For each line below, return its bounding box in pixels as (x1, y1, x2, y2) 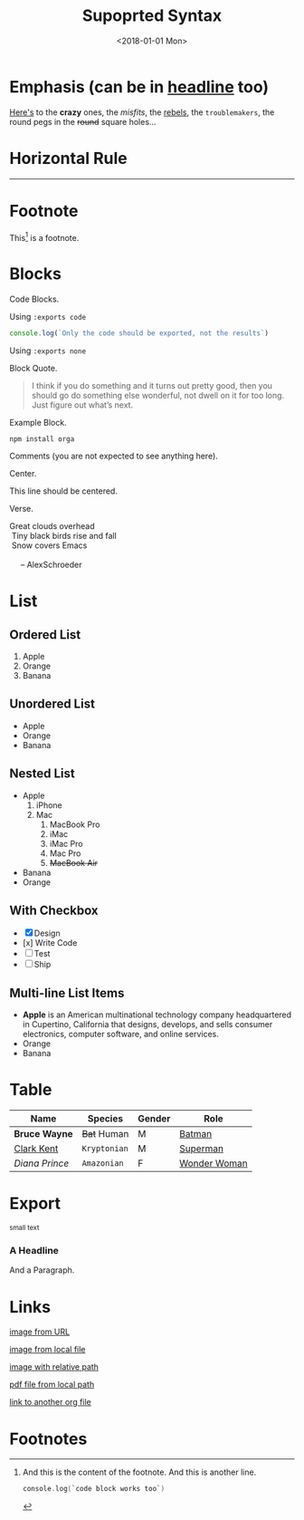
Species (87, 1112, 124, 1125)
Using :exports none (9, 345, 87, 356)
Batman (179, 1128, 213, 1140)
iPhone (35, 799, 63, 811)
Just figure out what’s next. (31, 399, 134, 410)
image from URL (9, 1326, 71, 1337)
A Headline (9, 1245, 59, 1257)
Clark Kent (14, 1142, 59, 1155)
